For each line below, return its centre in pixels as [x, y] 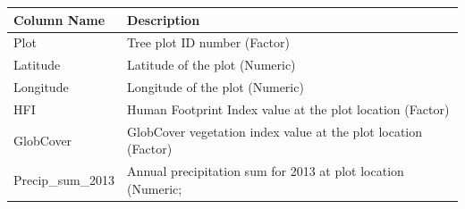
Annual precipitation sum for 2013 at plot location [266, 171]
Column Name [59, 19]
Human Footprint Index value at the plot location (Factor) [288, 109]
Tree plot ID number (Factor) [208, 42]
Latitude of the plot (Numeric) [211, 65]
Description [164, 19]
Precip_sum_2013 [64, 179]
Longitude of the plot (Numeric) [216, 87]
